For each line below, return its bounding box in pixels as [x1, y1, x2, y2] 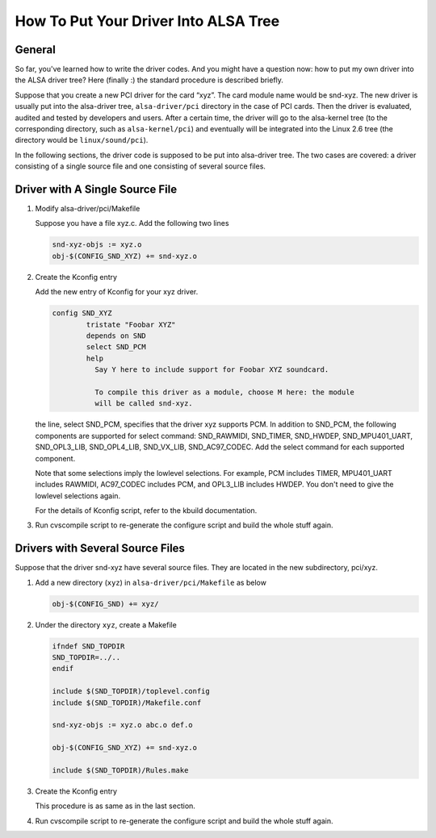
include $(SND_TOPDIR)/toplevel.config [52, 686, 210, 696]
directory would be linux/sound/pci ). [15, 135, 149, 145]
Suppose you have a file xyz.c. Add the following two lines [35, 219, 229, 228]
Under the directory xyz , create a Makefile [35, 619, 177, 629]
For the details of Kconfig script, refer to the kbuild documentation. [35, 506, 258, 515]
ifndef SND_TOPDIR [52, 641, 125, 651]
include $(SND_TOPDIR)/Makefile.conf [52, 698, 202, 707]
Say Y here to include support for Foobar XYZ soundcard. [94, 365, 329, 374]
